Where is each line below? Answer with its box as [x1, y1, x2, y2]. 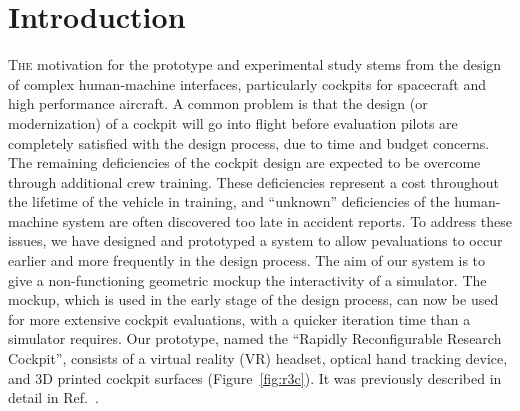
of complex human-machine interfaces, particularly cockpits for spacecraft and [8, 73, 486, 94]
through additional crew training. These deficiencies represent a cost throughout [8, 171, 499, 192]
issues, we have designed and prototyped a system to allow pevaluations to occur [8, 230, 503, 251]
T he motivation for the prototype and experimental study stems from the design [8, 54, 502, 75]
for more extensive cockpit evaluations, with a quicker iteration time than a [8, 308, 471, 329]
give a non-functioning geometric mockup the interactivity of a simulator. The [8, 269, 487, 290]
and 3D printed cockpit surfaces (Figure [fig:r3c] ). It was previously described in [8, 367, 502, 388]
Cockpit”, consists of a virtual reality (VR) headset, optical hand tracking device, [8, 348, 508, 369]
